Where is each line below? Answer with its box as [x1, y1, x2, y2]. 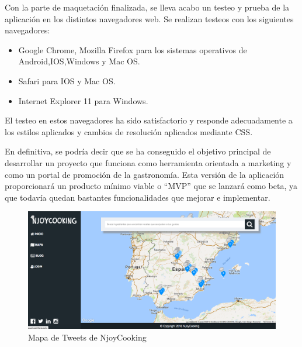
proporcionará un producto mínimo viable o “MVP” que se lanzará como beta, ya [5, 180, 297, 192]
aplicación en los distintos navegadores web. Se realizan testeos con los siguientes [5, 12, 294, 25]
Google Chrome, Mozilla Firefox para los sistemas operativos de [18, 43, 247, 56]
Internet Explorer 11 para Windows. [18, 94, 148, 106]
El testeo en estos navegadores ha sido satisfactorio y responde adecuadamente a [5, 114, 293, 126]
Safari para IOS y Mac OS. [18, 74, 116, 87]
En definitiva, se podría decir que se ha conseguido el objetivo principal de [5, 145, 271, 157]
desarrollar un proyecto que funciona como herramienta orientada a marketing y [5, 156, 291, 169]
